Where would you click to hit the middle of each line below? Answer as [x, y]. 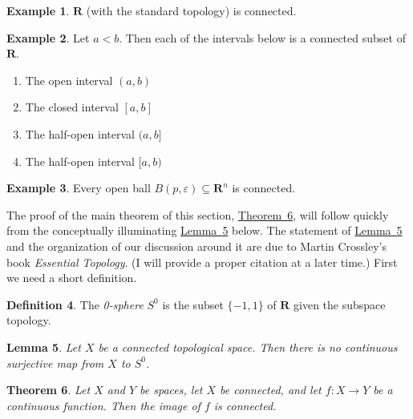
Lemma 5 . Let [44, 346]
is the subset [193, 304]
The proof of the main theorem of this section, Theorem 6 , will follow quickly [198, 214]
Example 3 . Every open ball [79, 188]
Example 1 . [38, 10]
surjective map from [55, 363]
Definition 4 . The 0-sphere [75, 304]
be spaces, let [171, 390]
